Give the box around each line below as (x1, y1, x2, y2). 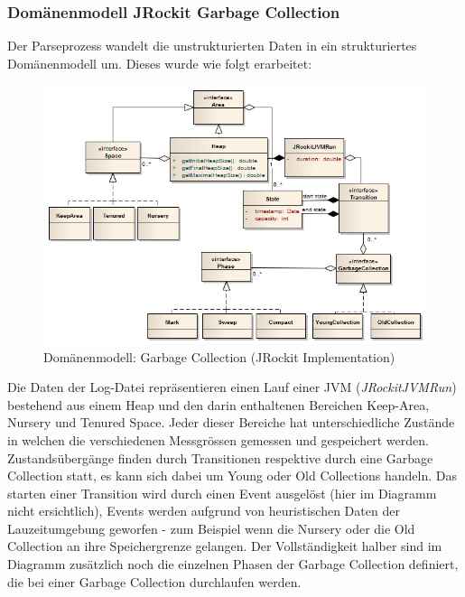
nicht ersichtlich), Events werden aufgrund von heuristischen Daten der (7, 501, 400, 520)
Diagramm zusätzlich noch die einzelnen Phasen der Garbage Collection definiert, (7, 555, 459, 574)
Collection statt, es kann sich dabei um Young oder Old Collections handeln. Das (7, 466, 458, 485)
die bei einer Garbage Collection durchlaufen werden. (7, 572, 302, 591)
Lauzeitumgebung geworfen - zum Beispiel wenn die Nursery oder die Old (7, 518, 415, 537)
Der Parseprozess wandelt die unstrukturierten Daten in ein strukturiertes (7, 36, 417, 55)
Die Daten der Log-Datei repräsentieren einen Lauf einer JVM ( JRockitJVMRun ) (7, 378, 457, 396)
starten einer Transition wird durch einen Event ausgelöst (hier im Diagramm (7, 483, 437, 502)
